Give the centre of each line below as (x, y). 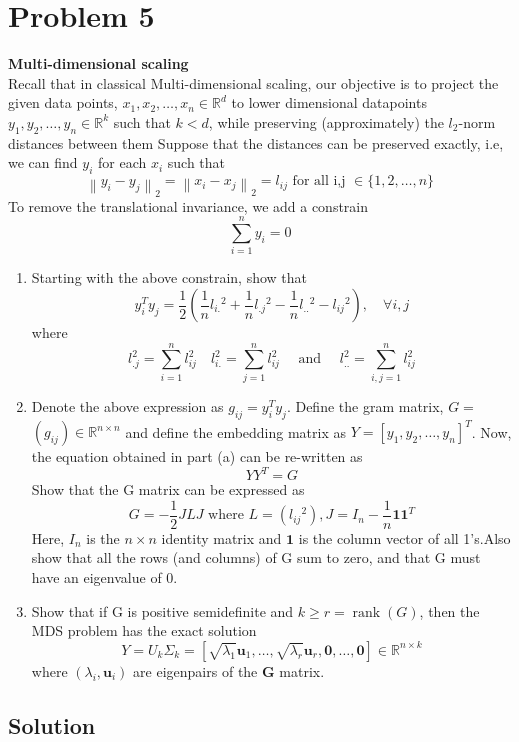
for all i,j (319, 181)
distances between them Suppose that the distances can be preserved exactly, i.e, (256, 142)
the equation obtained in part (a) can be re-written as (197, 456)
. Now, (491, 431)
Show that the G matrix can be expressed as (168, 489)
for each (122, 162)
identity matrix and (221, 537)
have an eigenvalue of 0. (104, 576)
